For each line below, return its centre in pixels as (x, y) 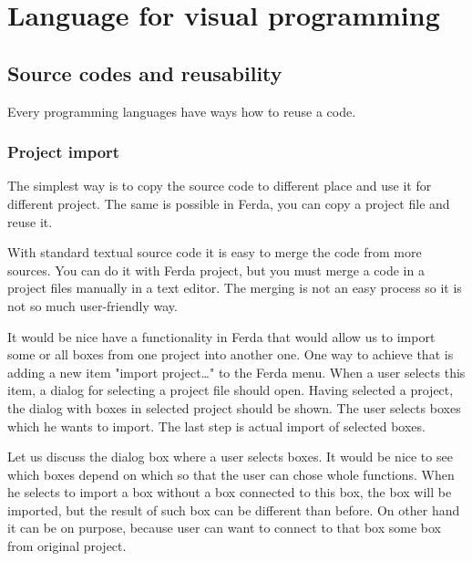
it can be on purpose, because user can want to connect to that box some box (224, 528)
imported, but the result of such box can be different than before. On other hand (234, 509)
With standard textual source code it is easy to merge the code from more (215, 252)
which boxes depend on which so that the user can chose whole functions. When (231, 474)
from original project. (67, 546)
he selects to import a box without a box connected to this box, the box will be (230, 492)
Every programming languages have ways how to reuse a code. (182, 111)
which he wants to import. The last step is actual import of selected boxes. (216, 426)
